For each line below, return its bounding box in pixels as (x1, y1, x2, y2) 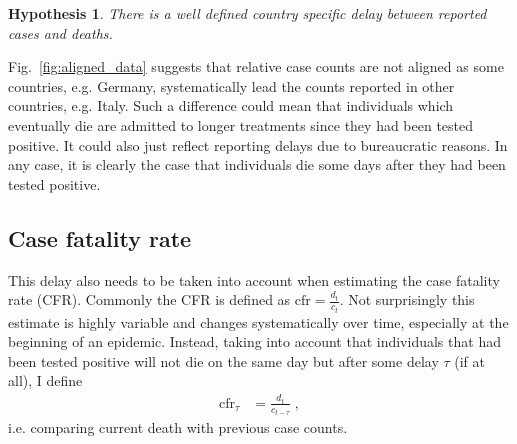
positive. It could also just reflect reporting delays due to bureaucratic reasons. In (8, 134, 508, 155)
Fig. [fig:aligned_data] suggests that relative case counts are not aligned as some (8, 56, 504, 77)
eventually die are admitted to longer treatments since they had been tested (8, 114, 474, 135)
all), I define (8, 370, 83, 391)
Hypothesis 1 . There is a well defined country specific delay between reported (8, 3, 487, 23)
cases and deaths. (8, 22, 113, 43)
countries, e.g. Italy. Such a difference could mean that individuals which (8, 95, 454, 116)
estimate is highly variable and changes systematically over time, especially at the (8, 311, 509, 332)
